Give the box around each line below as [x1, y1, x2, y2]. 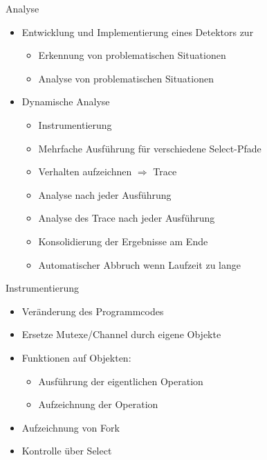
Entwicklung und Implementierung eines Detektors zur [21, 24, 254, 39]
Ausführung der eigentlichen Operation [38, 373, 203, 388]
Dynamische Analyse [21, 94, 110, 109]
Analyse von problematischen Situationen [38, 71, 214, 85]
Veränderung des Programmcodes [21, 303, 164, 318]
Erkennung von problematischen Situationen [38, 48, 226, 62]
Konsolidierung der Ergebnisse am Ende [38, 233, 208, 248]
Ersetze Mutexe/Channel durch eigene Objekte [21, 327, 221, 342]
